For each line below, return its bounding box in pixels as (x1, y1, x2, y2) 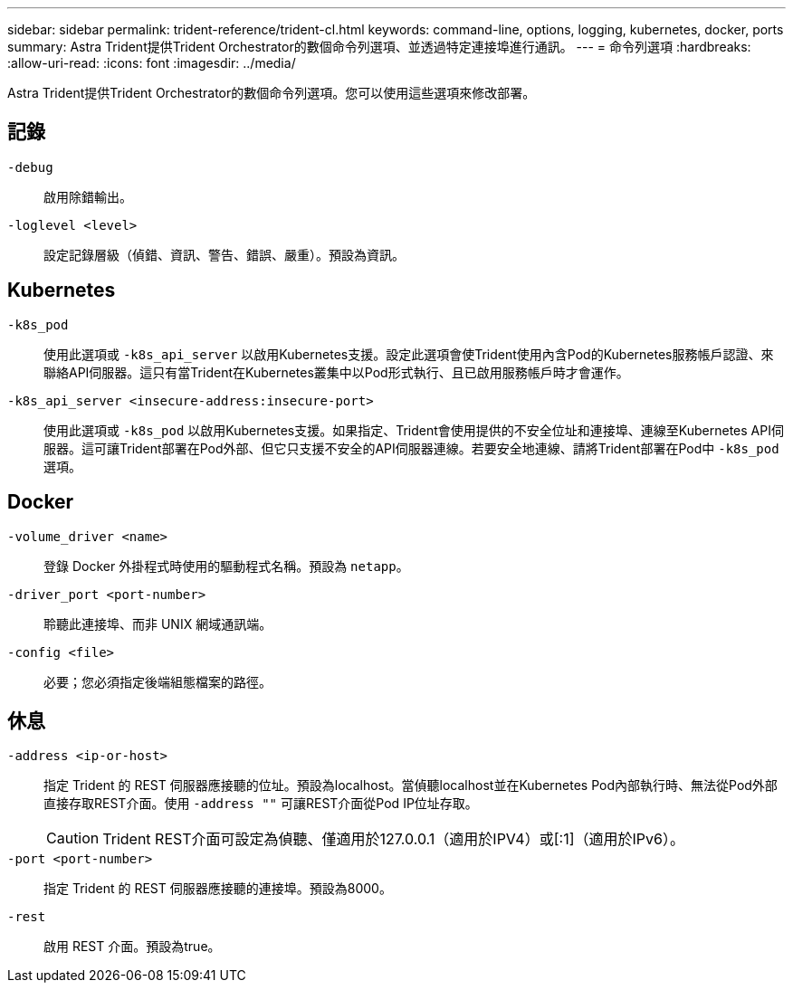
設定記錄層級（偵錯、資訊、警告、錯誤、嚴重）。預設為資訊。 (43, 246, 405, 262)
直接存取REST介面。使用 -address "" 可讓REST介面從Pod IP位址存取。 (43, 795, 478, 812)
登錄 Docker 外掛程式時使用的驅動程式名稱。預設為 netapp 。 (43, 557, 409, 574)
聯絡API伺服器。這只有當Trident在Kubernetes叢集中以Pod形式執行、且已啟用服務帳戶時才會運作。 (43, 364, 629, 380)
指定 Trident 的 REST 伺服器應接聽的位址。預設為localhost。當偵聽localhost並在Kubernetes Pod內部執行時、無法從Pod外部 (43, 777, 778, 794)
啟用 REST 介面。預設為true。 (43, 938, 221, 955)
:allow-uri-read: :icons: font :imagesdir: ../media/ (7, 55, 296, 71)
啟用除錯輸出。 (43, 188, 132, 205)
